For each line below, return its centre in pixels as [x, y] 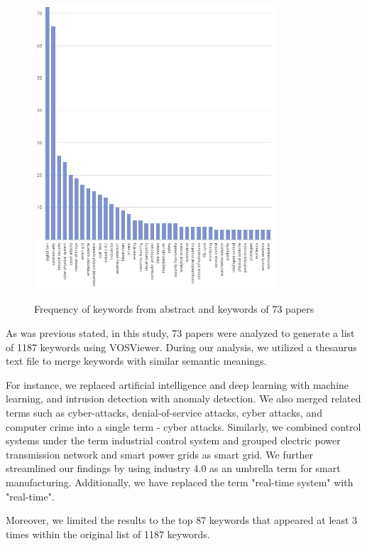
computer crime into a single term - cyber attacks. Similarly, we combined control [183, 426]
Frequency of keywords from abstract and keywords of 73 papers [174, 309]
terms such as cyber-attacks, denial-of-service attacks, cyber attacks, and [164, 412]
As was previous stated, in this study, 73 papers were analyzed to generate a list [180, 332]
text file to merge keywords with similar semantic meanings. [136, 361]
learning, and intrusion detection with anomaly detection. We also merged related [183, 398]
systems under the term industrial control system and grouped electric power [173, 440]
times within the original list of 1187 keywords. [108, 534]
